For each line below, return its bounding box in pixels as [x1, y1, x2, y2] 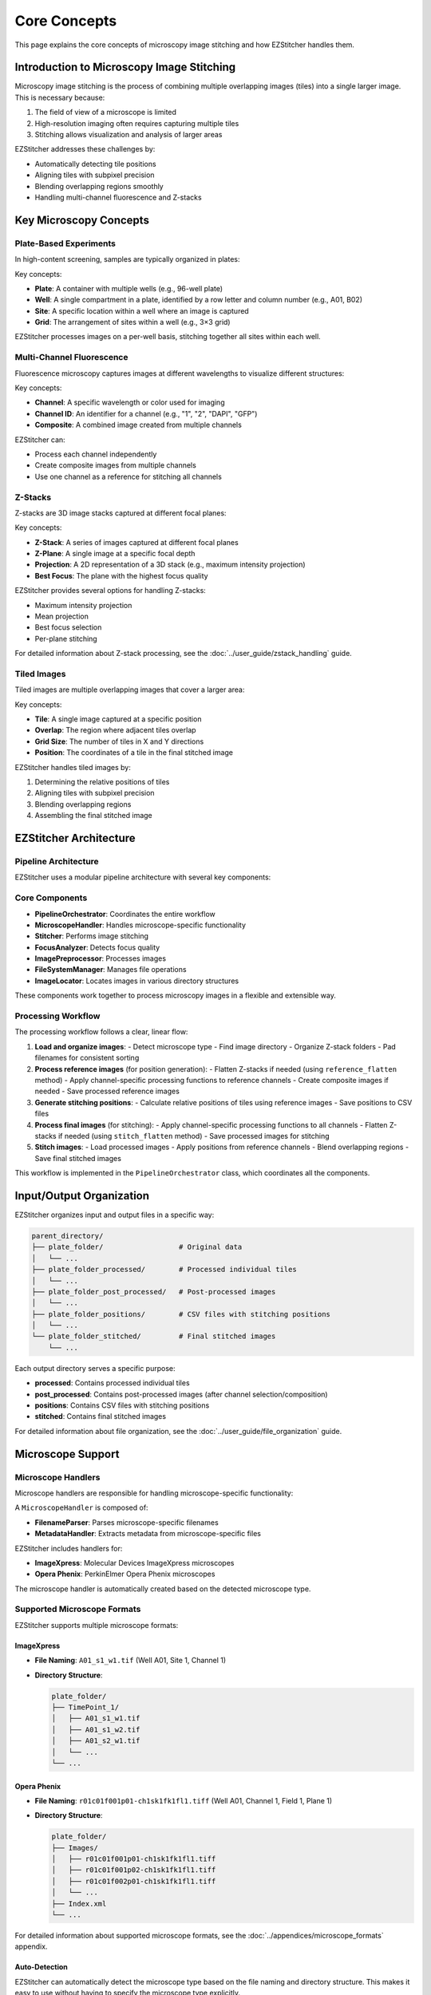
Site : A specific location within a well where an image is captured [34, 306, 249, 315]
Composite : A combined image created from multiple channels [34, 420, 243, 430]
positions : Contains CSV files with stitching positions [34, 1400, 210, 1410]
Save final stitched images [34, 1153, 121, 1163]
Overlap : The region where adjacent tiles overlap [34, 725, 196, 735]
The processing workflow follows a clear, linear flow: [14, 1027, 188, 1037]
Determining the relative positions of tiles [34, 777, 170, 787]
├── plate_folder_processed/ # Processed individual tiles [31, 1265, 297, 1274]
